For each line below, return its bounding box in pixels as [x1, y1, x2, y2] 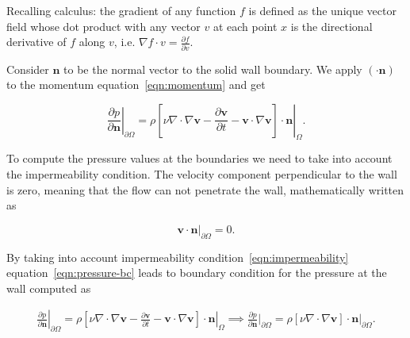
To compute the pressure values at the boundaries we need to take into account [6, 150, 393, 167]
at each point [213, 17, 278, 34]
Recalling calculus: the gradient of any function [6, 2, 236, 18]
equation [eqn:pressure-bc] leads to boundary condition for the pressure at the [6, 264, 387, 281]
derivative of [6, 33, 67, 50]
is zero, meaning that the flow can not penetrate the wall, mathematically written [6, 181, 404, 198]
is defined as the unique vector [248, 2, 397, 18]
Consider [6, 60, 49, 77]
